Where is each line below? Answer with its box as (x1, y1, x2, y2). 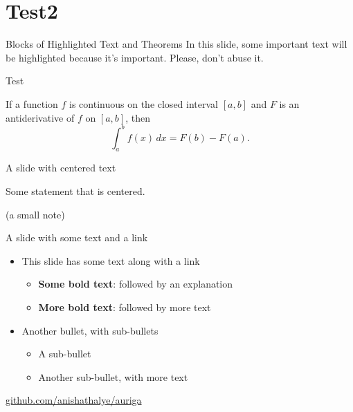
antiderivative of (6, 110, 75, 124)
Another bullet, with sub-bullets (21, 323, 159, 337)
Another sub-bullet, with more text (38, 369, 188, 384)
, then (125, 110, 150, 124)
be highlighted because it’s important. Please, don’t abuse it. (6, 50, 264, 64)
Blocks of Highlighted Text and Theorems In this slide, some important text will (6, 37, 347, 51)
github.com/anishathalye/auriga (6, 393, 142, 407)
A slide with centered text (6, 160, 116, 175)
